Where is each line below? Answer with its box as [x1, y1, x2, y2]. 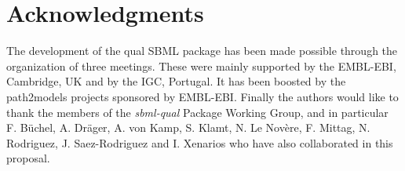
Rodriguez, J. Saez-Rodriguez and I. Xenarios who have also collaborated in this [6, 134, 393, 151]
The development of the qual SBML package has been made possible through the [6, 42, 398, 59]
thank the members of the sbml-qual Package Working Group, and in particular [6, 104, 389, 120]
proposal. [6, 150, 50, 166]
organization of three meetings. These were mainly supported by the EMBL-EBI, [6, 57, 396, 74]
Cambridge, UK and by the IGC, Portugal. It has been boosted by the [6, 73, 346, 89]
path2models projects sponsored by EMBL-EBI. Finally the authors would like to [6, 88, 399, 104]
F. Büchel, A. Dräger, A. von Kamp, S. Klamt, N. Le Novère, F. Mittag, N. [6, 119, 370, 136]
